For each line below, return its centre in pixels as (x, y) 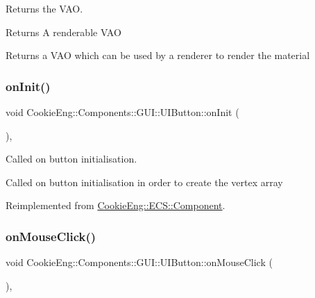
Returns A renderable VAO (63, 32)
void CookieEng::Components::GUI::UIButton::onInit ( (122, 112)
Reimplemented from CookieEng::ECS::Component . (116, 205)
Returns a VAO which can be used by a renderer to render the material (158, 55)
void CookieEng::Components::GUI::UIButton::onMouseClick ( (139, 262)
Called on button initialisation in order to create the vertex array (144, 182)
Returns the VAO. (44, 8)
